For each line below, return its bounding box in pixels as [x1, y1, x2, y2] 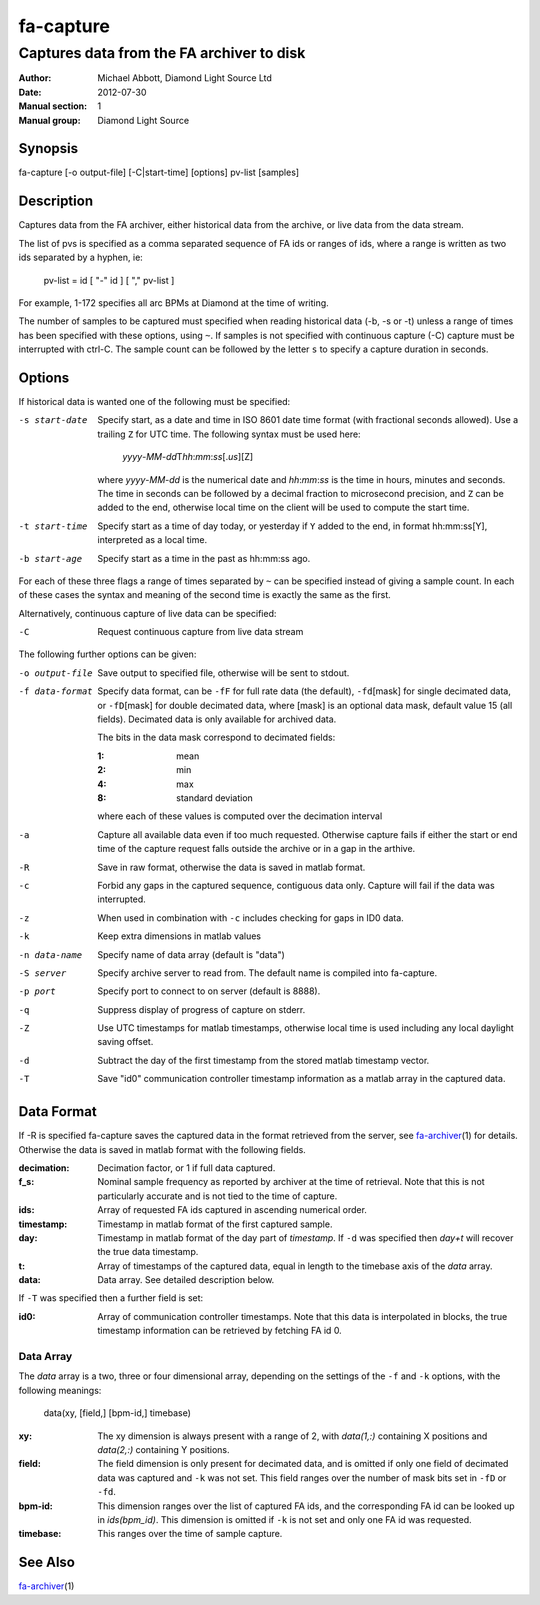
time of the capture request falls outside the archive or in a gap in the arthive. [97, 843, 416, 855]
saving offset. [97, 1036, 154, 1048]
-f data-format [18, 686, 94, 697]
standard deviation [176, 792, 254, 804]
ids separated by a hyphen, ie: [18, 251, 144, 264]
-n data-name [18, 949, 83, 960]
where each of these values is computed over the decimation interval [97, 810, 383, 822]
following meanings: [18, 1384, 102, 1396]
